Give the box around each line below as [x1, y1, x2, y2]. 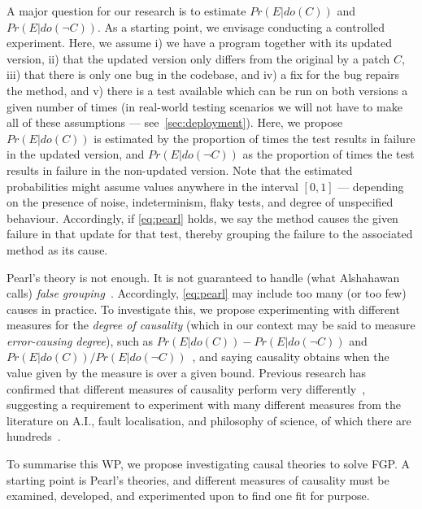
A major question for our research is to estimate [7, 2, 246, 19]
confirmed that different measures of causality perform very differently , [7, 380, 366, 397]
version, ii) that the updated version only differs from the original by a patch [7, 50, 390, 67]
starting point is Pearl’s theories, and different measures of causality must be [7, 471, 389, 488]
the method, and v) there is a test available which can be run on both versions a [7, 81, 408, 98]
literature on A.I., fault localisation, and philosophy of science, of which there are [7, 411, 411, 429]
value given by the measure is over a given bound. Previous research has [7, 364, 367, 381]
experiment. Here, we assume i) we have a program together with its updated [7, 34, 393, 51]
